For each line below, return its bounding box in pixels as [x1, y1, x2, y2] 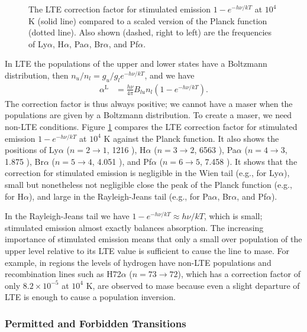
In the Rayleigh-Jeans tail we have [5, 210, 130, 222]
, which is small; [203, 210, 263, 222]
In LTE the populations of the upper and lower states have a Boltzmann [5, 57, 267, 70]
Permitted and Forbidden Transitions [5, 315, 186, 330]
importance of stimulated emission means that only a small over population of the [5, 233, 302, 245]
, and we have [144, 69, 195, 81]
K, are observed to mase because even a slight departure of [86, 279, 300, 291]
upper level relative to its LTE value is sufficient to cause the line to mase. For [5, 244, 289, 256]
